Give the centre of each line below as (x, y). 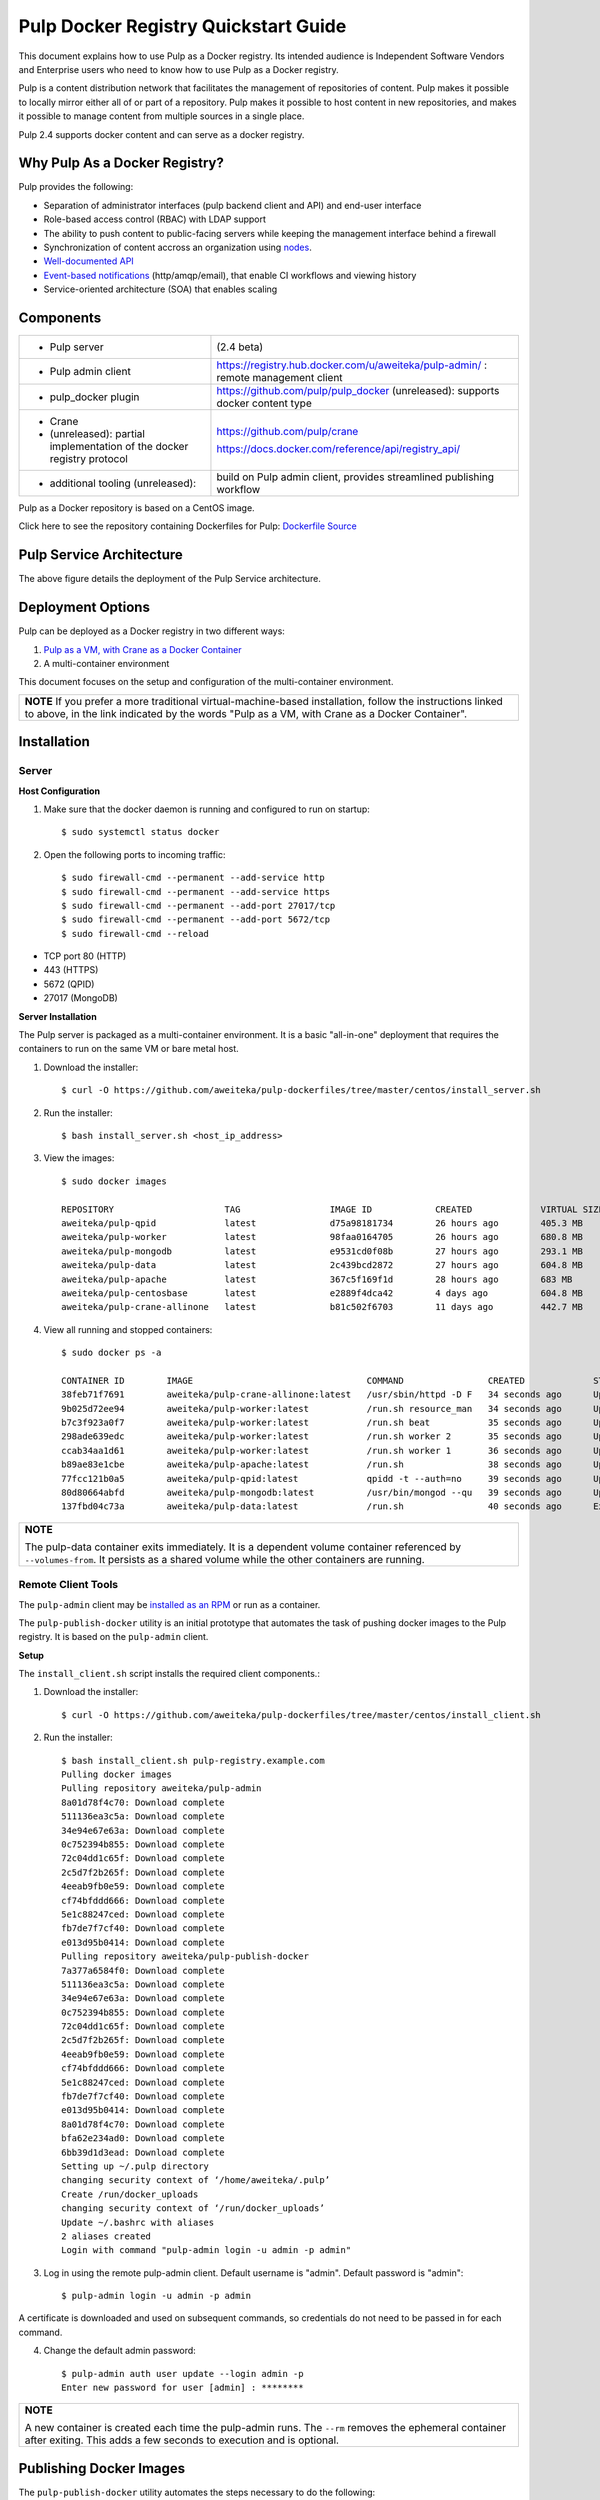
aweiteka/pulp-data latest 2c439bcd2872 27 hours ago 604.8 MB (322, 1265)
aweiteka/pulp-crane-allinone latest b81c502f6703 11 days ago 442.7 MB (322, 1307)
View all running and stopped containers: (128, 1329)
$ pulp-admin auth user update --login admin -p (182, 2373)
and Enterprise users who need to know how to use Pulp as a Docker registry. (178, 69)
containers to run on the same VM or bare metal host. (128, 1049)
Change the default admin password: (120, 2351)
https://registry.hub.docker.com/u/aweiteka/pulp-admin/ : (352, 365)
